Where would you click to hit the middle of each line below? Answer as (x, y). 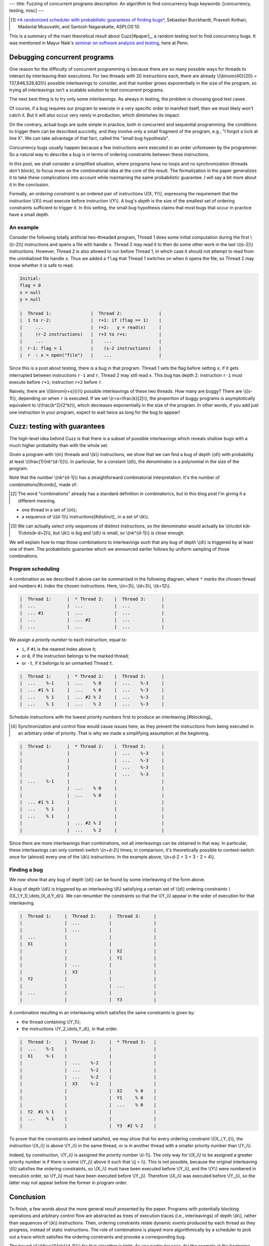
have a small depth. (29, 215)
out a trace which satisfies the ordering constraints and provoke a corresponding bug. (98, 1237)
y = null (30, 300)
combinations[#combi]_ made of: (43, 484)
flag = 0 (30, 286)
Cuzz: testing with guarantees (57, 426)
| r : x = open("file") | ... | (91, 355)
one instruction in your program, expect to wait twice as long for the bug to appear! (95, 412)
